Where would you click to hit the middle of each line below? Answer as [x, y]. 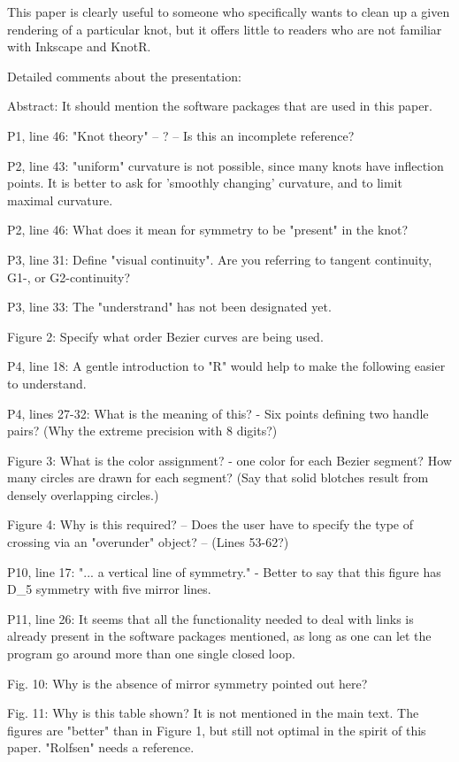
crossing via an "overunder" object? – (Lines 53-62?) [148, 542]
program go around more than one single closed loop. [151, 654]
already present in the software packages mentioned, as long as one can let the [219, 636]
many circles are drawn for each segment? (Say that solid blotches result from [218, 477]
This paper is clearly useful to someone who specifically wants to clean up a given [229, 12]
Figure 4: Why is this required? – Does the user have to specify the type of [210, 524]
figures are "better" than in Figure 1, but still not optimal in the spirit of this [217, 730]
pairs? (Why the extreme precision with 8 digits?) [142, 431]
